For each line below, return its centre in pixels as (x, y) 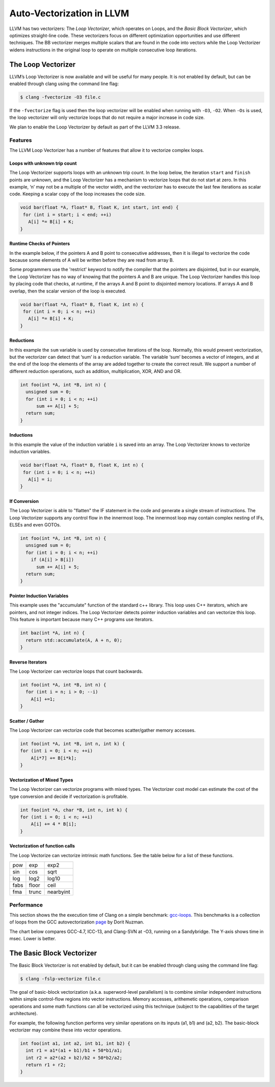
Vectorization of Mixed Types (41, 780)
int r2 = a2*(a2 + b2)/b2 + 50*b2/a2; (74, 1058)
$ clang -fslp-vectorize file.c (61, 979)
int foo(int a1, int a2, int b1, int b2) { (75, 1043)
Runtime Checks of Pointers (40, 244)
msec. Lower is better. (33, 939)
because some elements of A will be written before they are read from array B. (92, 260)
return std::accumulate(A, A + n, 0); (74, 640)
